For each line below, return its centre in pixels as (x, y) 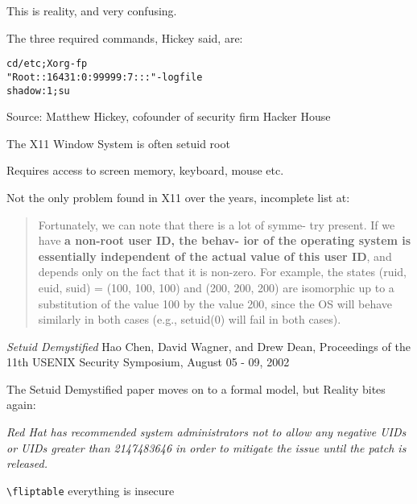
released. (27, 463)
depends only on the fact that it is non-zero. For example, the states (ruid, (222, 272)
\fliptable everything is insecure (91, 490)
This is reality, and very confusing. (92, 10)
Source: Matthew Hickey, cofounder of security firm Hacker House (169, 116)
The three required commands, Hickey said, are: (125, 37)
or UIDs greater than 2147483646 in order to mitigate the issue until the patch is (206, 447)
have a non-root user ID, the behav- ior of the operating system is (225, 240)
